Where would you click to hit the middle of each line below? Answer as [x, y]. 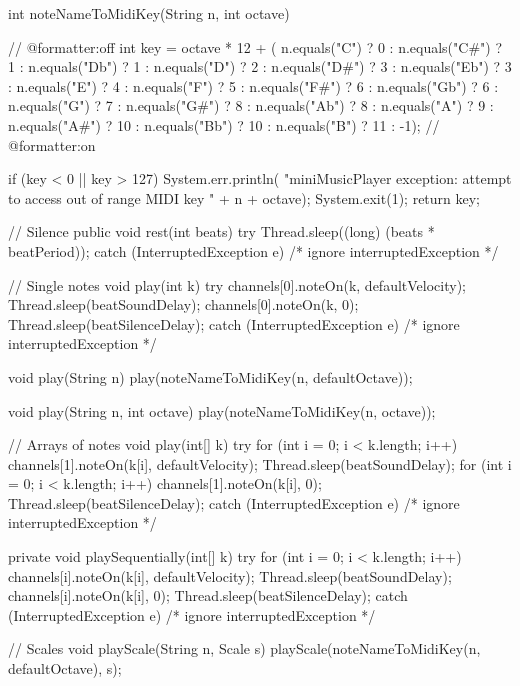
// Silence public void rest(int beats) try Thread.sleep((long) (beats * [221, 231]
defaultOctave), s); [65, 668]
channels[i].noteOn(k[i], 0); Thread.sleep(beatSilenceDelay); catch [208, 595]
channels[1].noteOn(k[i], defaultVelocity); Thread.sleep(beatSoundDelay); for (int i [260, 463]
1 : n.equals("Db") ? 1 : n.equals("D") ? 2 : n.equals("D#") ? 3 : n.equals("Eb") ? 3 [260, 66]
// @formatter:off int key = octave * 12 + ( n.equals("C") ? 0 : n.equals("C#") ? [255, 46]
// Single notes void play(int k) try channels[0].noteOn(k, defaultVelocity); [237, 284]
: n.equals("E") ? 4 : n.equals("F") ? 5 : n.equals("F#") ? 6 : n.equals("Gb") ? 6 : [253, 85]
